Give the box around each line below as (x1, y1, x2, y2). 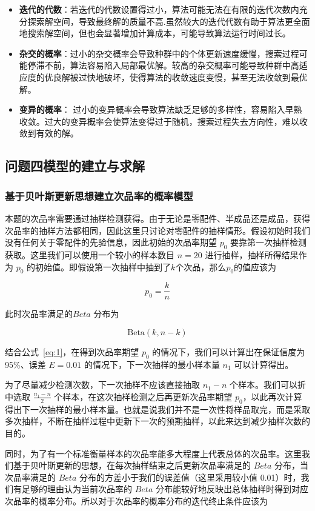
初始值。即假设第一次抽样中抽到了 (35, 260, 171, 273)
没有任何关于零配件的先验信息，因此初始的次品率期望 (5, 236, 217, 249)
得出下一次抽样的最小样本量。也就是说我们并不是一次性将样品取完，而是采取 (5, 402, 310, 415)
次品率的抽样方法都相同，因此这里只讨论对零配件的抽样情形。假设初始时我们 (5, 224, 310, 236)
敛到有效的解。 (19, 127, 79, 139)
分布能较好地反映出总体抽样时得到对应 (155, 483, 308, 495)
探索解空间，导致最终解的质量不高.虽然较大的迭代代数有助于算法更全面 (27, 15, 310, 27)
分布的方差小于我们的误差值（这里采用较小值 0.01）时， (79, 470, 301, 483)
